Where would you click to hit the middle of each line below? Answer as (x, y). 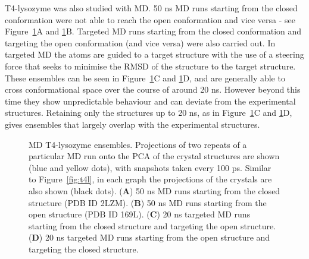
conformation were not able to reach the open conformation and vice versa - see (150, 19)
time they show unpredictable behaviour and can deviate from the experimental (150, 101)
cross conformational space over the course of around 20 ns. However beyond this (153, 89)
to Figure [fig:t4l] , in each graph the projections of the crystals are (150, 179)
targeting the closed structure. (84, 249)
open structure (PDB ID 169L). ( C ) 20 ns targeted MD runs (140, 214)
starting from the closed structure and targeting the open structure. (152, 225)
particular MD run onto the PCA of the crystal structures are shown (154, 156)
